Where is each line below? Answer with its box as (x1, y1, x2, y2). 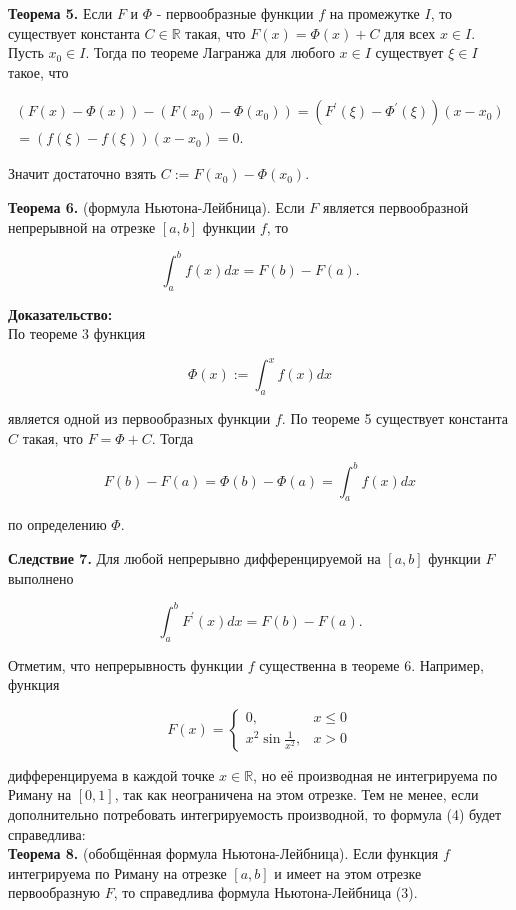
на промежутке (329, 3, 420, 23)
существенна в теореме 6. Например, (259, 654, 484, 675)
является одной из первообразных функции (8, 408, 271, 428)
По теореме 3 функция (8, 323, 146, 344)
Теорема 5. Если (8, 3, 113, 23)
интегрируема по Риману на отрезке (8, 862, 227, 883)
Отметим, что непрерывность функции (8, 654, 244, 675)
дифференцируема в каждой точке (8, 764, 215, 785)
